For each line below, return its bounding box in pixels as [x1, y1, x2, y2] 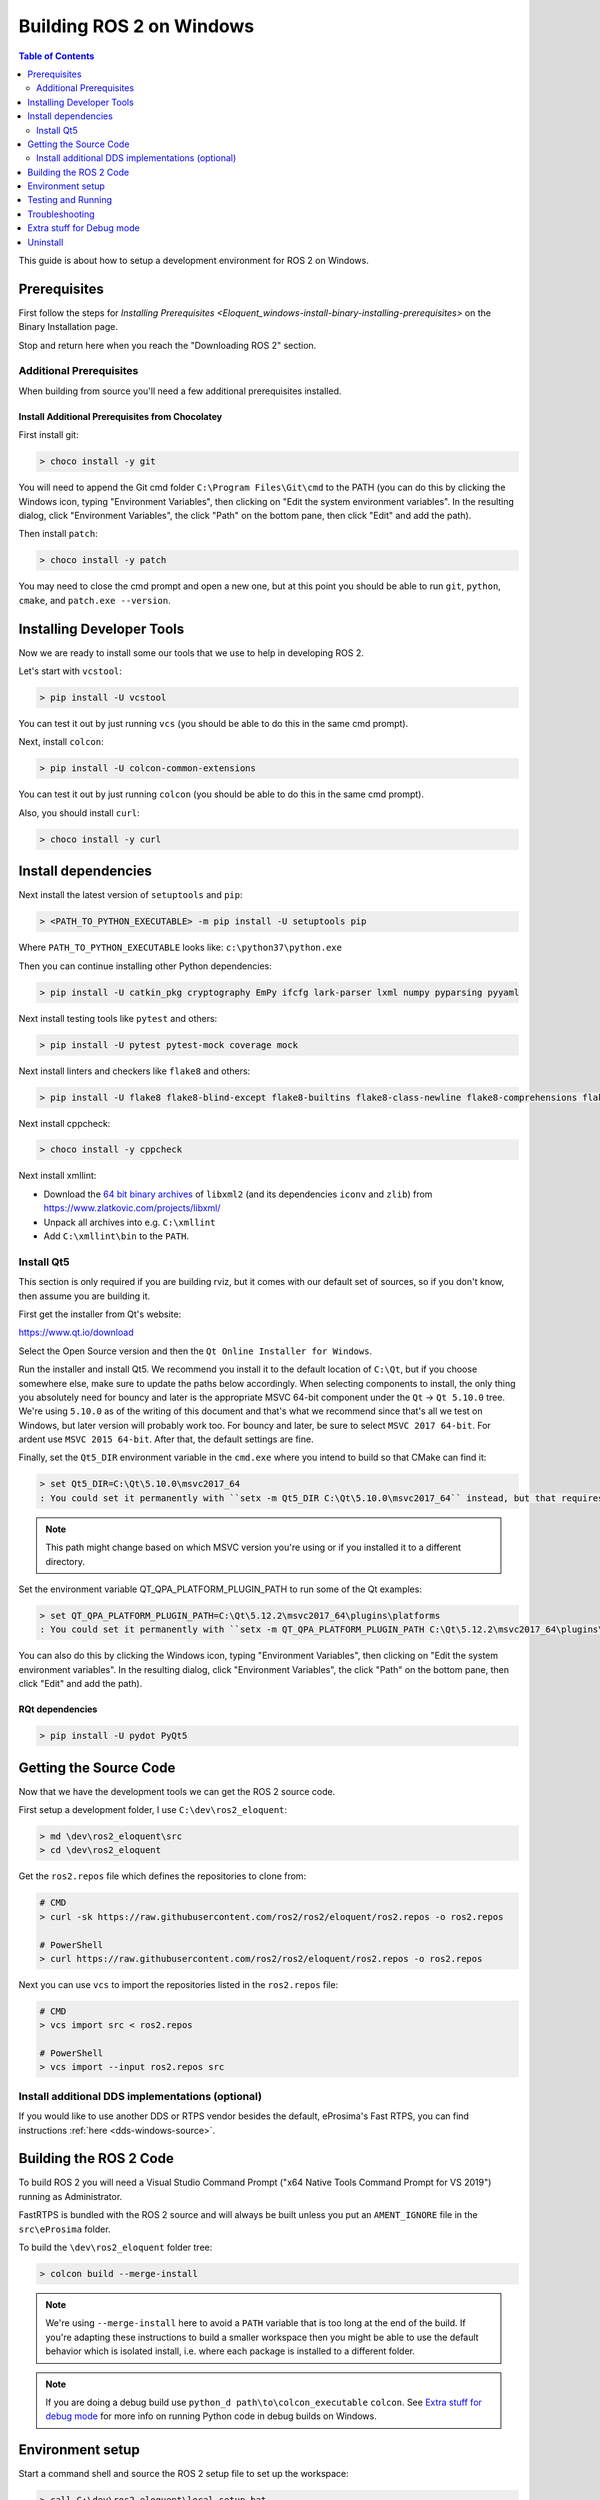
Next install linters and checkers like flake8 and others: [18, 1065, 251, 1077]
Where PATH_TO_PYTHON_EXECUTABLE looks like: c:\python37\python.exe [18, 941, 342, 954]
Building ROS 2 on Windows [18, 15, 255, 37]
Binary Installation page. [18, 321, 119, 333]
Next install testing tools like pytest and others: [18, 1012, 218, 1024]
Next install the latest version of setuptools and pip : [18, 889, 243, 901]
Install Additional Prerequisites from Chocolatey [18, 410, 223, 422]
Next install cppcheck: [18, 1117, 111, 1129]
